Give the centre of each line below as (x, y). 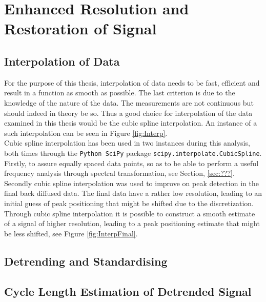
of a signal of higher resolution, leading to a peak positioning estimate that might (132, 223)
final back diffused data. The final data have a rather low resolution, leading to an (133, 193)
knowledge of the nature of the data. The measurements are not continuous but (129, 102)
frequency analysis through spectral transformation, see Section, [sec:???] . (119, 173)
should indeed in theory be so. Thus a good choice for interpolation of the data (128, 113)
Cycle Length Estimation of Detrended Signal (128, 291)
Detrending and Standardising (86, 261)
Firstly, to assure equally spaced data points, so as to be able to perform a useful (131, 163)
